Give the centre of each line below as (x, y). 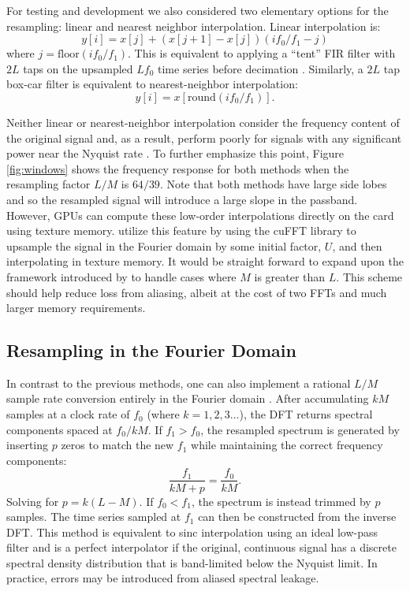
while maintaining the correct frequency (287, 445)
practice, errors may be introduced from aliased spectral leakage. (163, 578)
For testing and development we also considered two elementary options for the (198, 10)
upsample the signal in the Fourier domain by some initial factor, (164, 245)
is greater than (290, 276)
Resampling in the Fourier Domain (151, 350)
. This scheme (369, 276)
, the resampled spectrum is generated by (300, 429)
